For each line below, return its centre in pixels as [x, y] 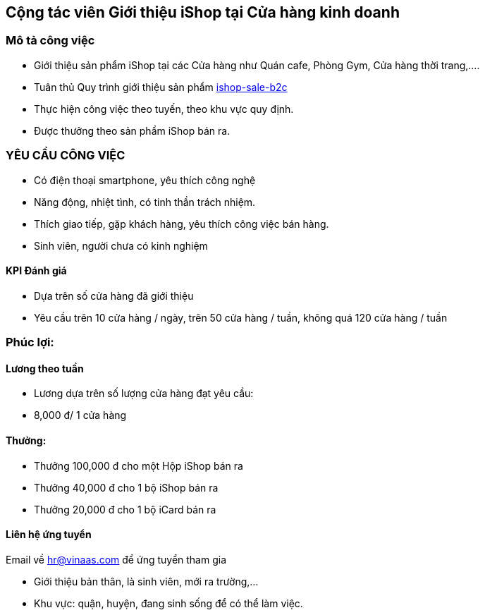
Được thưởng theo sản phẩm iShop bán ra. [132, 130]
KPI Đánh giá [36, 271]
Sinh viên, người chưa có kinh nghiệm [121, 245]
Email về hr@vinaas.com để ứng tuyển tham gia [116, 559]
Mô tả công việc [50, 41]
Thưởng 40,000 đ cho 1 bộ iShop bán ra [126, 487]
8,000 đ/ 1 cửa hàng [80, 415]
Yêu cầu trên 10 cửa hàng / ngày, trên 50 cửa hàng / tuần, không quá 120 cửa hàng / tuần [241, 317]
